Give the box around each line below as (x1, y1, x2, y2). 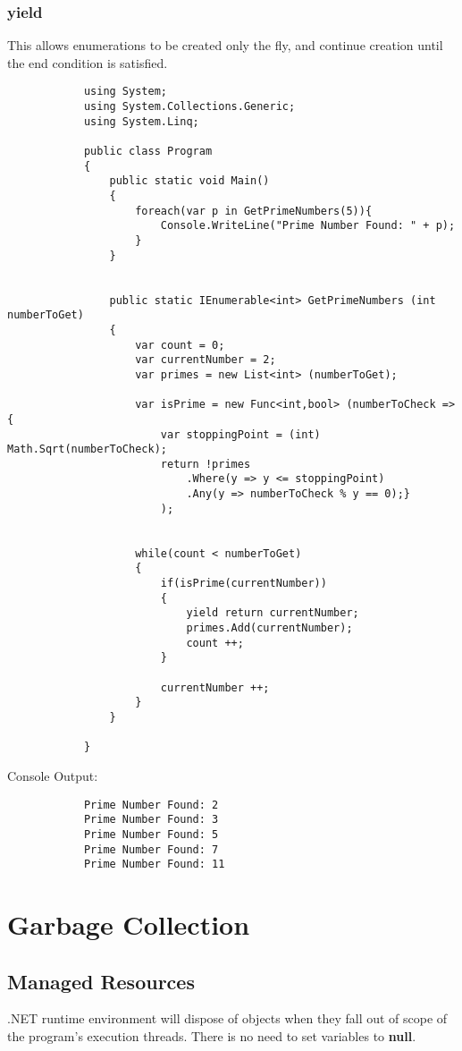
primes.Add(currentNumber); (186, 622, 353, 635)
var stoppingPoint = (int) (160, 428, 321, 441)
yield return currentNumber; (186, 606, 359, 620)
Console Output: (7, 766, 98, 784)
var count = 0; (135, 338, 225, 352)
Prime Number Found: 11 (83, 858, 225, 871)
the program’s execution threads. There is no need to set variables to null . (7, 1026, 416, 1045)
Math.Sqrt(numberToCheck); (7, 443, 167, 456)
